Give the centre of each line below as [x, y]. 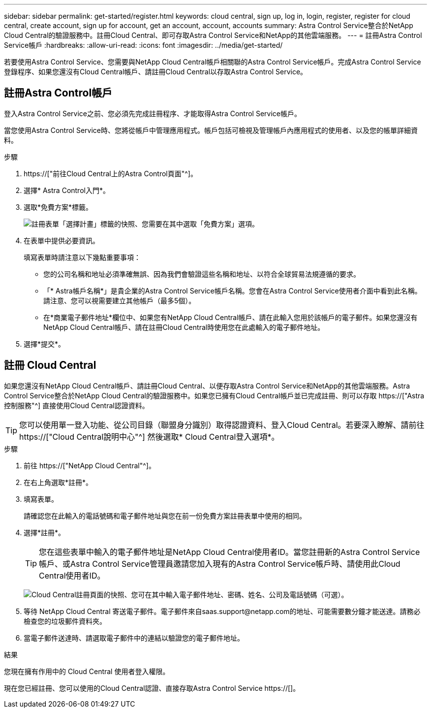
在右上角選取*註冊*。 [58, 482]
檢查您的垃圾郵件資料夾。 [65, 621]
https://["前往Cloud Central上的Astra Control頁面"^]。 [110, 173]
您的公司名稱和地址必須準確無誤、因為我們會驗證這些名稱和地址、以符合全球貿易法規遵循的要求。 [202, 274]
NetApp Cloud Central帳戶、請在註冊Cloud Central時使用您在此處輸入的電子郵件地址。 [184, 327]
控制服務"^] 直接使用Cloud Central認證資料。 [77, 405]
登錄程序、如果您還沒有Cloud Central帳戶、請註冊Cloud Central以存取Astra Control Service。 [156, 72]
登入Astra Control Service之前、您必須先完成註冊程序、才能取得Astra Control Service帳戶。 [153, 113]
